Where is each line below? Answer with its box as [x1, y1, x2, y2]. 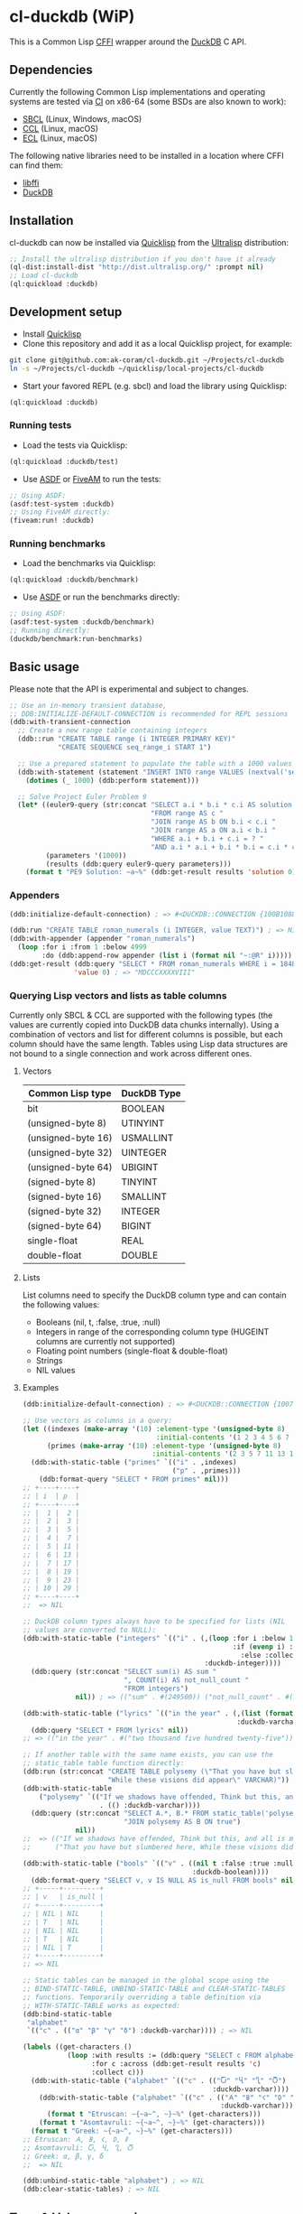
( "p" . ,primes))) [171, 1466, 242, 1475]
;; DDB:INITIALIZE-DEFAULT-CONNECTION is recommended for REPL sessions [9, 709, 289, 719]
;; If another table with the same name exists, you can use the [22, 1750, 273, 1760]
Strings [35, 1355, 63, 1365]
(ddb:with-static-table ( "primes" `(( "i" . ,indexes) [31, 1458, 237, 1467]
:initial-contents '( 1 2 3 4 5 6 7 [156, 1433, 290, 1442]
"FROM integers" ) [123, 1684, 189, 1693]
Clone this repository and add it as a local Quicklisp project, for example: [22, 338, 293, 349]
